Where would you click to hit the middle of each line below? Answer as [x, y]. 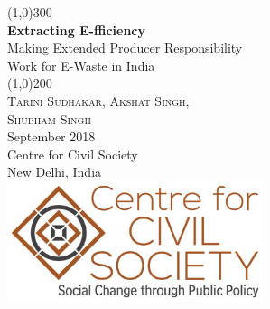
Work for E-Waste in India [81, 65]
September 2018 [51, 136]
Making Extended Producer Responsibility [125, 48]
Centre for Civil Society [73, 154]
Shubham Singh [49, 118]
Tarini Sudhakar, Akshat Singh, [98, 100]
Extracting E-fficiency [76, 29]
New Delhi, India [55, 172]
